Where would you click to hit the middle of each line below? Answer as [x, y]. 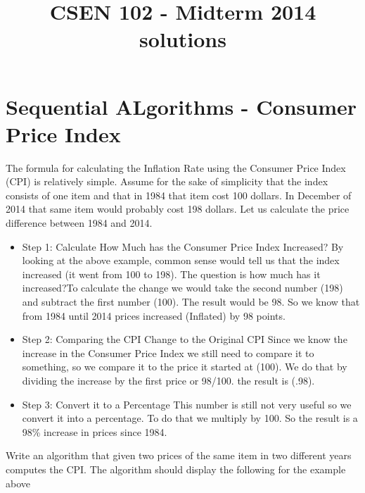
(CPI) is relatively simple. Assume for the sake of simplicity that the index [167, 181]
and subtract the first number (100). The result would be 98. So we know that [191, 302]
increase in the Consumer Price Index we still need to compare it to [168, 352]
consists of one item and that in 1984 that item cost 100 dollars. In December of [179, 195]
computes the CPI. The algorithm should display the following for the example [176, 469]
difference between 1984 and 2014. [79, 223]
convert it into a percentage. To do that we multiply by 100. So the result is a [190, 418]
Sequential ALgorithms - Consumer [181, 106]
